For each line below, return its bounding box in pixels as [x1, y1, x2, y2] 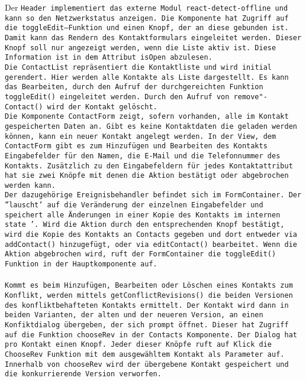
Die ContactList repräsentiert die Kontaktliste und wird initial [5, 63, 272, 71]
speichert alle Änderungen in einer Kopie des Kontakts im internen [5, 210, 281, 219]
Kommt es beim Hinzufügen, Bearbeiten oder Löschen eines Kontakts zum [5, 281, 293, 290]
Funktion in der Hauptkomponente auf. [5, 260, 157, 269]
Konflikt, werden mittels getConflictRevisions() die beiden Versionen [5, 291, 293, 299]
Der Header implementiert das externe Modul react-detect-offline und [5, 1, 288, 13]
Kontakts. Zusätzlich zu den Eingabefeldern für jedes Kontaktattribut [5, 161, 293, 170]
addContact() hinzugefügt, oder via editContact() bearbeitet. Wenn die [5, 240, 297, 249]
